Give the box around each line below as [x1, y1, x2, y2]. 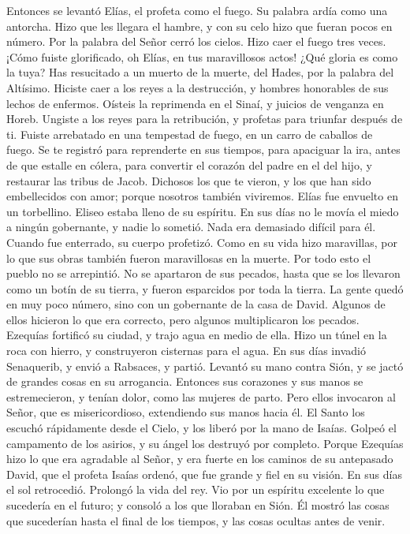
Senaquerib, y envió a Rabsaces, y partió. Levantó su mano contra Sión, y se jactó [6, 357, 404, 374]
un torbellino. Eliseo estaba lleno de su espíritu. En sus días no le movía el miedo [6, 203, 399, 219]
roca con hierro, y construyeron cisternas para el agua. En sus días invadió [6, 342, 366, 359]
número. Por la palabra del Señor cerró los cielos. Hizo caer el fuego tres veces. [6, 33, 386, 50]
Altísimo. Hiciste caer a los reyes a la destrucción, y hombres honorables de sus [6, 79, 389, 95]
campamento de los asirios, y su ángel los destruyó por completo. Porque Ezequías [6, 435, 404, 451]
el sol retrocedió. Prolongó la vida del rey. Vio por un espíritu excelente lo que [6, 481, 385, 498]
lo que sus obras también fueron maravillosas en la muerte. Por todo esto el [6, 249, 371, 266]
